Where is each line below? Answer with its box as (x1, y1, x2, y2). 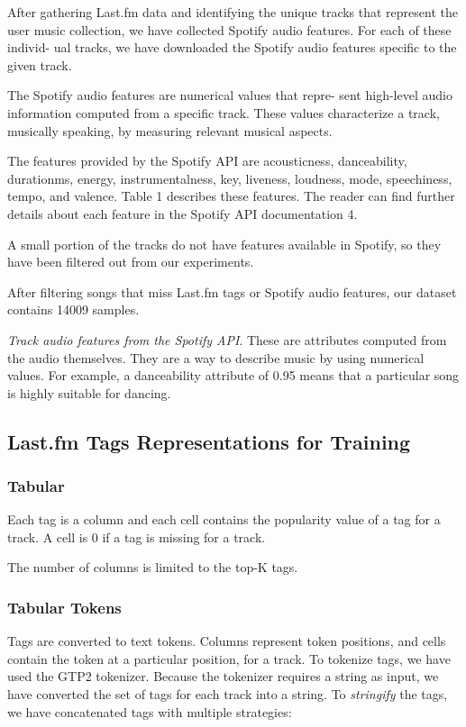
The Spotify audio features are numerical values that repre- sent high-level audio (7, 86, 452, 105)
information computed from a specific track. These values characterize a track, (7, 103, 440, 122)
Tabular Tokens (7, 595, 122, 618)
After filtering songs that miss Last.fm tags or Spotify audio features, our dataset (7, 282, 457, 301)
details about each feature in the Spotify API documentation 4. (7, 204, 358, 223)
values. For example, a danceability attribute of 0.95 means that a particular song (7, 366, 460, 385)
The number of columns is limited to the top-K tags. (7, 558, 298, 577)
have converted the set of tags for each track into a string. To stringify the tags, (7, 685, 448, 704)
